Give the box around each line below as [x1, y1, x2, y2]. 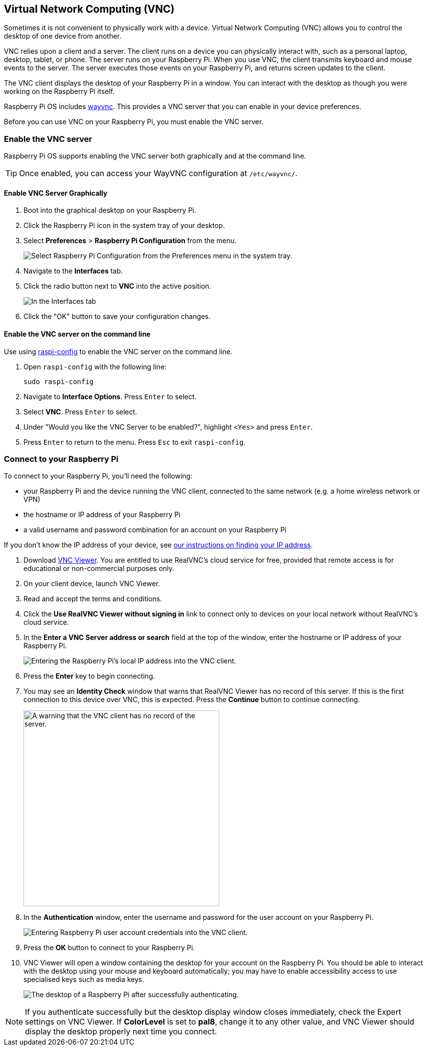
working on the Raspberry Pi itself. [4, 87, 115, 96]
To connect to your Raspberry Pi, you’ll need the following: [4, 472, 193, 480]
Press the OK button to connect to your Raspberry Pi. [23, 943, 195, 952]
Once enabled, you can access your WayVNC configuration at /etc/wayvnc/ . [19, 168, 298, 179]
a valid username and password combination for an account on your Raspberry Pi [23, 525, 287, 534]
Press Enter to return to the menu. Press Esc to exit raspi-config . [23, 437, 246, 446]
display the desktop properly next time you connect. [25, 1027, 217, 1037]
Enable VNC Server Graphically [4, 188, 108, 197]
